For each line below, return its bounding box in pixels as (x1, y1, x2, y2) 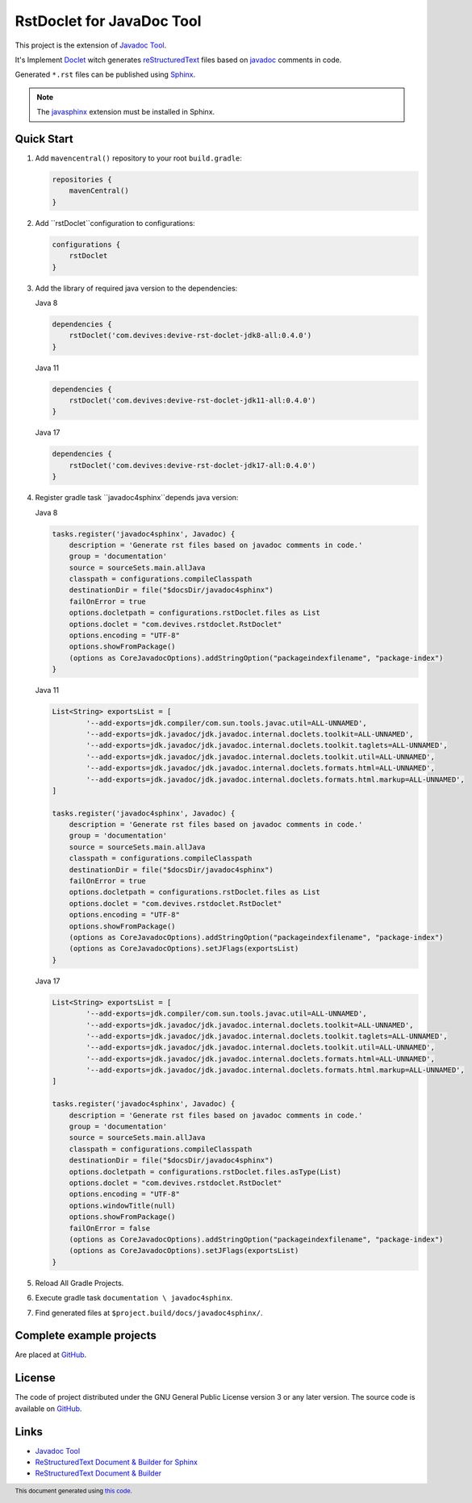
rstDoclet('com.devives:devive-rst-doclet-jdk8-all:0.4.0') (69, 331, 312, 340)
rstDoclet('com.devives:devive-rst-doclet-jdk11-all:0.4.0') (69, 396, 316, 405)
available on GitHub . (15, 1404, 82, 1413)
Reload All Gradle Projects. (35, 1278, 124, 1288)
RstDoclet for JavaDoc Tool (15, 12, 202, 30)
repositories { (52, 175, 112, 184)
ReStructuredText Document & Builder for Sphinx (35, 1457, 198, 1467)
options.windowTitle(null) (69, 1200, 177, 1210)
